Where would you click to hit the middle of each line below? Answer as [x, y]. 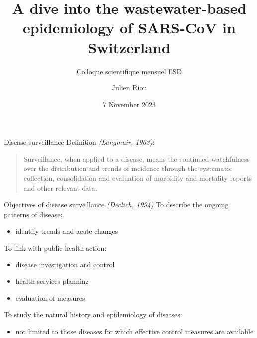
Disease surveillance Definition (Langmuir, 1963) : [79, 142]
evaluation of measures [50, 297]
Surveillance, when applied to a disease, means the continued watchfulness [137, 158]
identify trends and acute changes [67, 231]
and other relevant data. [60, 188]
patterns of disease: [33, 214]
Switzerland [129, 47]
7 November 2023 [129, 104]
